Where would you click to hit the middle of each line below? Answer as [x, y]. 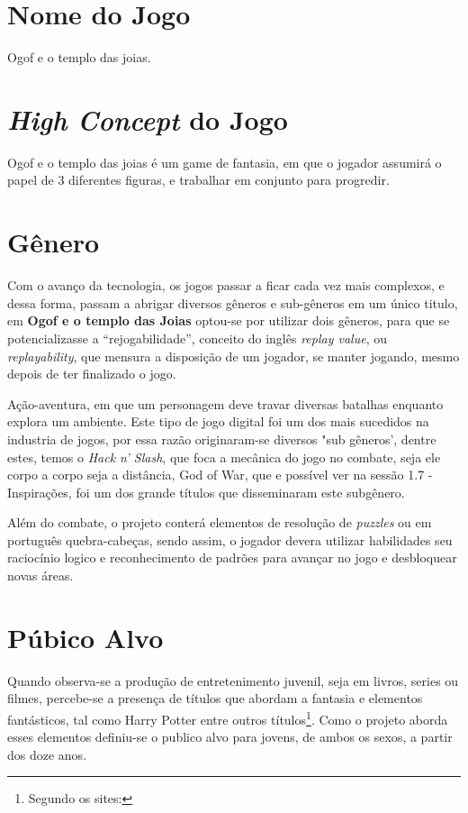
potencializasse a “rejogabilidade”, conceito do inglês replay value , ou [197, 338]
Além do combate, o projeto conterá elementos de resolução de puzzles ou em [220, 522]
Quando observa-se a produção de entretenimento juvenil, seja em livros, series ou [233, 680]
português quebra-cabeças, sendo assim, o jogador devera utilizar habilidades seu [230, 539]
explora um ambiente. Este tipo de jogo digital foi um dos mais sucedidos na [218, 421]
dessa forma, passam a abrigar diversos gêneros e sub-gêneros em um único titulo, [233, 302]
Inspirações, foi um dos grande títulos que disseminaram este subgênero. [206, 492]
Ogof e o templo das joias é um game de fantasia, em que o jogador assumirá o [225, 162]
